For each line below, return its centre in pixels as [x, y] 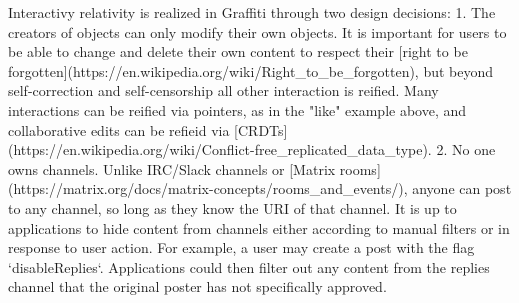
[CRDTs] [261, 129]
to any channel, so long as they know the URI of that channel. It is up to [232, 207]
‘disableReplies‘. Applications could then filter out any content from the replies [249, 266]
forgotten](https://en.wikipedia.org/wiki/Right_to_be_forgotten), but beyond [251, 70]
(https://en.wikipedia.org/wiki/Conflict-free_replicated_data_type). [220, 149]
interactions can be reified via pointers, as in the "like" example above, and [237, 109]
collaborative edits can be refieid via [119, 129]
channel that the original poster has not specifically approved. [197, 286]
